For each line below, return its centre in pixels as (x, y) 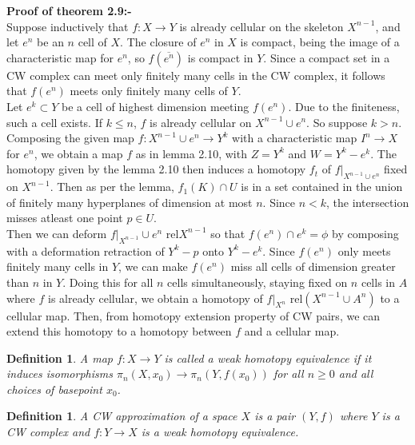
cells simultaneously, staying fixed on (257, 282)
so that (228, 233)
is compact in (220, 57)
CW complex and (48, 432)
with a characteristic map (295, 138)
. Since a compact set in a (327, 57)
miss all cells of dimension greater (313, 266)
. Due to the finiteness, (344, 106)
